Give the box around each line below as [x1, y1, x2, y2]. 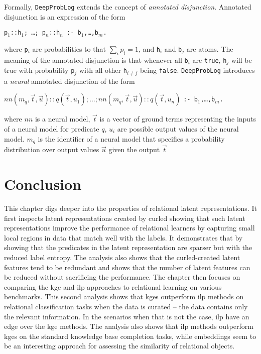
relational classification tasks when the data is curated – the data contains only [4, 301, 248, 311]
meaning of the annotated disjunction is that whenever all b [4, 54, 188, 65]
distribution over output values [4, 144, 99, 155]
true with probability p [4, 65, 75, 75]
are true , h [192, 54, 227, 65]
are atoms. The [186, 43, 233, 54]
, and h [139, 43, 161, 54]
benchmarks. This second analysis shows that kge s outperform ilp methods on [4, 291, 244, 302]
